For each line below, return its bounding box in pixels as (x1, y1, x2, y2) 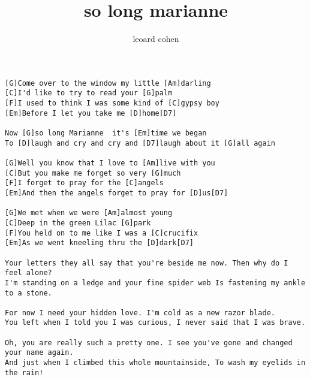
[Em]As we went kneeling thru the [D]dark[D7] (5, 239, 194, 248)
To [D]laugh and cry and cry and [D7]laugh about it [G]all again (5, 138, 276, 147)
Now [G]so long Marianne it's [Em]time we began (5, 129, 207, 137)
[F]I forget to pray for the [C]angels (5, 179, 164, 188)
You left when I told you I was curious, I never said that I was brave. (5, 318, 306, 327)
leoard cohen (133, 32, 179, 45)
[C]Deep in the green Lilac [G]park (5, 218, 151, 227)
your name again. (5, 348, 74, 357)
